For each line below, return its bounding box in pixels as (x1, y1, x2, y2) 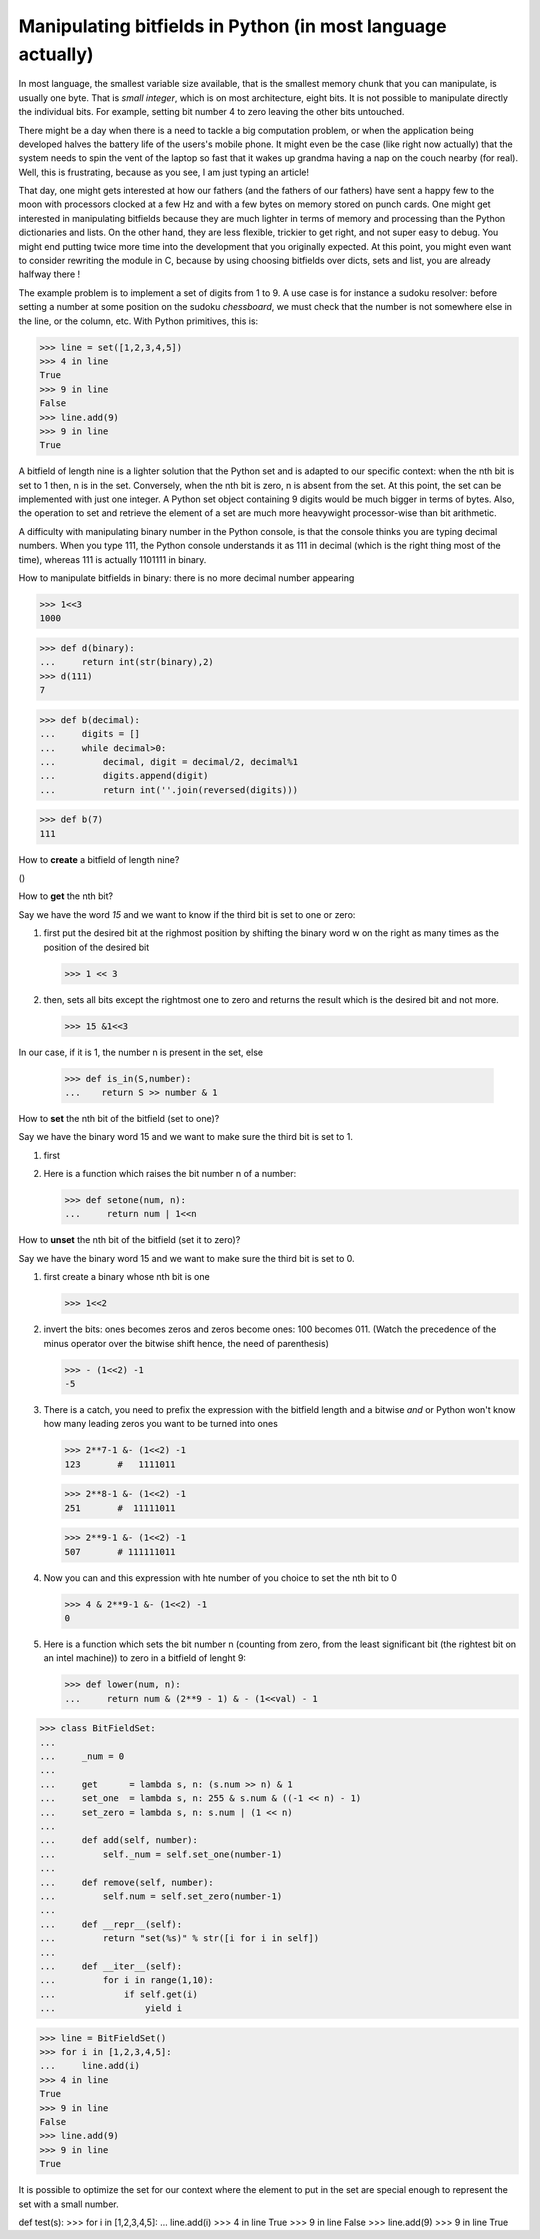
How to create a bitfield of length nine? (18, 853, 180, 865)
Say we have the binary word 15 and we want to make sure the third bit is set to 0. (18, 1252, 355, 1264)
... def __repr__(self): (39, 1918, 183, 1930)
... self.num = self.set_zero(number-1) (39, 1891, 283, 1902)
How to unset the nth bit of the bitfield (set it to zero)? (18, 1234, 241, 1246)
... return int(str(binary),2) (39, 656, 214, 668)
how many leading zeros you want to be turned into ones (43, 1418, 279, 1430)
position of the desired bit (43, 941, 150, 953)
